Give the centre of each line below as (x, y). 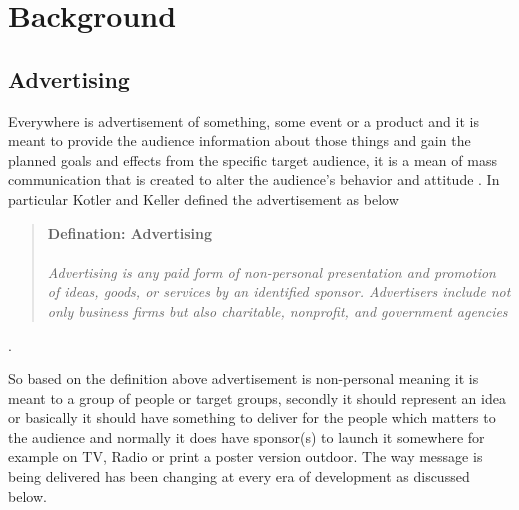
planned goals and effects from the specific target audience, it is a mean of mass (252, 159)
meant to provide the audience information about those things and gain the (239, 140)
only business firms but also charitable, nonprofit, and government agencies (277, 310)
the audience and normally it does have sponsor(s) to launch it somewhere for (246, 436)
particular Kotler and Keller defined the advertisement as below (203, 198)
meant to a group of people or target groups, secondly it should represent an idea (257, 397)
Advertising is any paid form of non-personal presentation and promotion (271, 271)
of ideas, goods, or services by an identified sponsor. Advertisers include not (279, 291)
